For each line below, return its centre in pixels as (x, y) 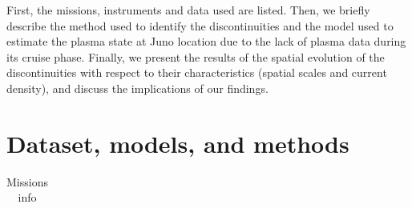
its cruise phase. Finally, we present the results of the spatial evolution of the (196, 56)
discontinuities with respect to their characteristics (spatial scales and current (197, 72)
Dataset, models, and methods (178, 143)
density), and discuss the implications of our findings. (137, 88)
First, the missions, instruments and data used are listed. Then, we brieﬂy (188, 10)
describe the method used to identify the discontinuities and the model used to (200, 25)
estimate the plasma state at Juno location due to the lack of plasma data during (206, 41)
